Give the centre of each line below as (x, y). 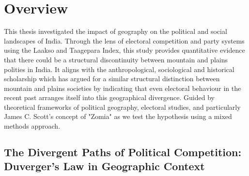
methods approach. (32, 126)
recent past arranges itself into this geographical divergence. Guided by (109, 97)
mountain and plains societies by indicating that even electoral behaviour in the (123, 88)
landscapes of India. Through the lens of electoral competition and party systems (124, 40)
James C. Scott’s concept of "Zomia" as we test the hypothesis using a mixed (118, 116)
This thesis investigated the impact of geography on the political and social (116, 31)
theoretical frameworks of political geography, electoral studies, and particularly (122, 107)
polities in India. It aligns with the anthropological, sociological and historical (119, 69)
